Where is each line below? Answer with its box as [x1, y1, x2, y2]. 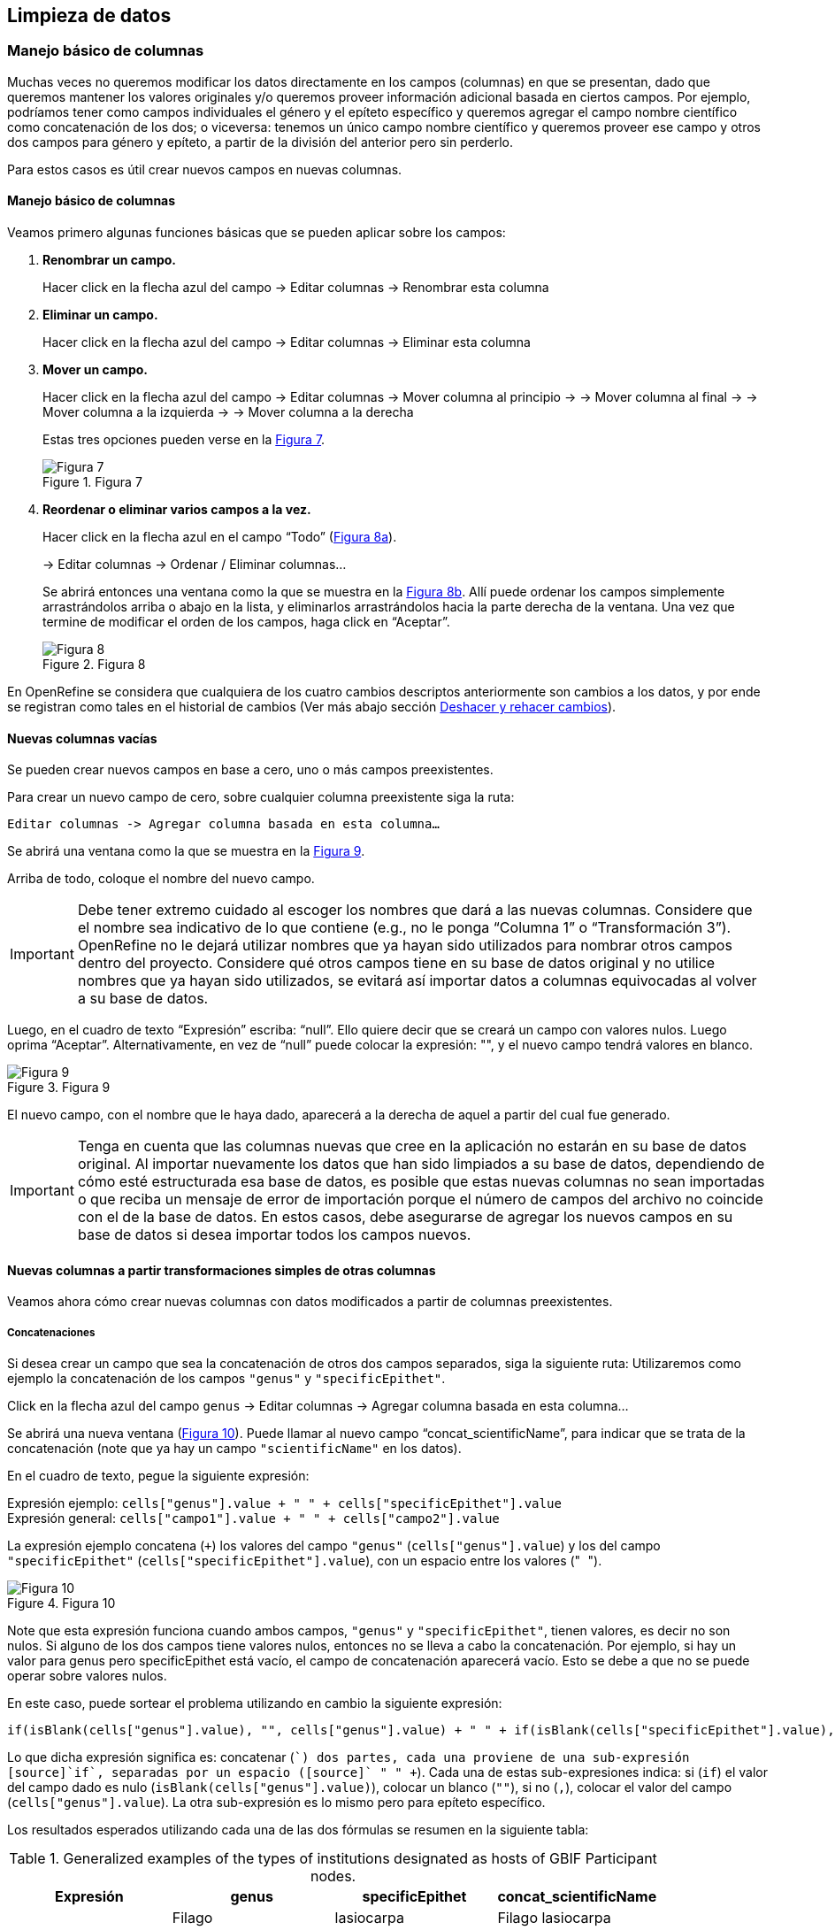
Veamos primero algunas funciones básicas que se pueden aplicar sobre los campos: [7, 225, 506, 241]
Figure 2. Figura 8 [42, 657, 146, 673]
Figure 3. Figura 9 [7, 1080, 111, 1096]
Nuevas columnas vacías [7, 730, 157, 746]
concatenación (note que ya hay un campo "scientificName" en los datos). [7, 1441, 462, 1457]
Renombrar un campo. [42, 252, 177, 268]
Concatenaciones [7, 1326, 96, 1339]
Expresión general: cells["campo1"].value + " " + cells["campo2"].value [7, 1511, 500, 1526]
